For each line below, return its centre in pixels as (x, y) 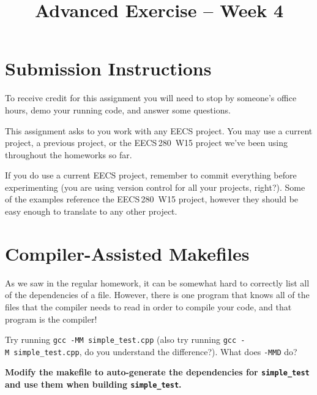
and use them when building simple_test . (93, 384)
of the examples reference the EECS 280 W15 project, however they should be (152, 199)
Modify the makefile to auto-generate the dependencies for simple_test (157, 372)
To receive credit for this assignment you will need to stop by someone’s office (151, 98)
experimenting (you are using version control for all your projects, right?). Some (155, 187)
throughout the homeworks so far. (69, 154)
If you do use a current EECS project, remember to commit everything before (151, 175)
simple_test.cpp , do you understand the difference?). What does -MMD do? (155, 351)
